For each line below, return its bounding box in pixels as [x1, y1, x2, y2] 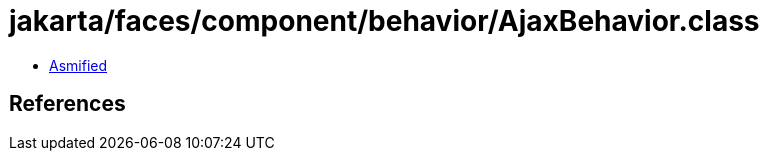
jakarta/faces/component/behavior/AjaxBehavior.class [9, 4, 760, 38]
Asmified [49, 56, 108, 74]
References [9, 91, 126, 117]
